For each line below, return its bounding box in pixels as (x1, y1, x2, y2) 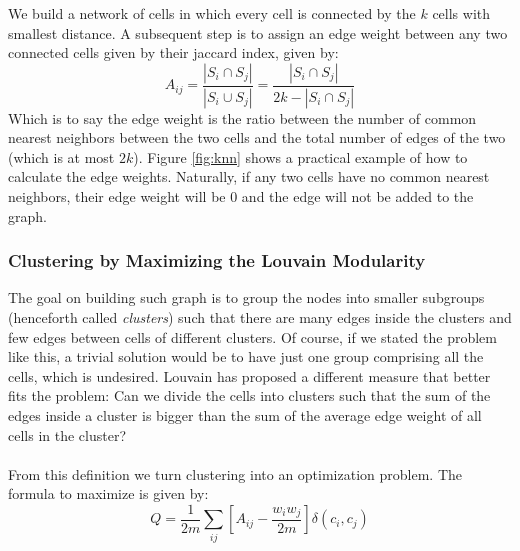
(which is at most (8, 146, 115, 167)
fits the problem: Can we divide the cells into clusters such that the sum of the (8, 385, 491, 406)
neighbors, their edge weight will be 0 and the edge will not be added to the (8, 186, 474, 207)
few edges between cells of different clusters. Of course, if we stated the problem (8, 326, 497, 347)
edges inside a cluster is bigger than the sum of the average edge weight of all (8, 405, 482, 425)
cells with (432, 3, 491, 23)
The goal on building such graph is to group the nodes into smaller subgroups (8, 287, 485, 308)
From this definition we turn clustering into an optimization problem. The (8, 463, 462, 484)
